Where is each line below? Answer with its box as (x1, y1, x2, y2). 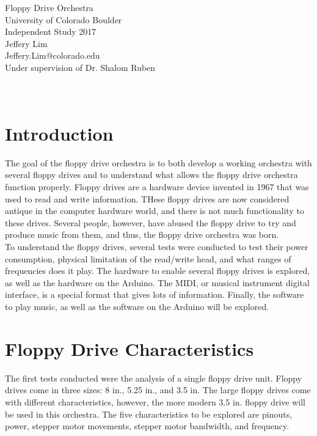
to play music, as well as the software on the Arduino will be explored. (5, 300, 269, 312)
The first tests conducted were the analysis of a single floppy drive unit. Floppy (5, 371, 302, 384)
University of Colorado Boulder (5, 13, 122, 26)
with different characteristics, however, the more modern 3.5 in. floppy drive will (5, 395, 305, 408)
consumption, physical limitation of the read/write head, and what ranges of (5, 252, 291, 265)
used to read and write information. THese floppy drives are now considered (5, 192, 290, 205)
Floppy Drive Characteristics (5, 336, 254, 361)
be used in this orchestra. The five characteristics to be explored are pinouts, (5, 407, 293, 420)
